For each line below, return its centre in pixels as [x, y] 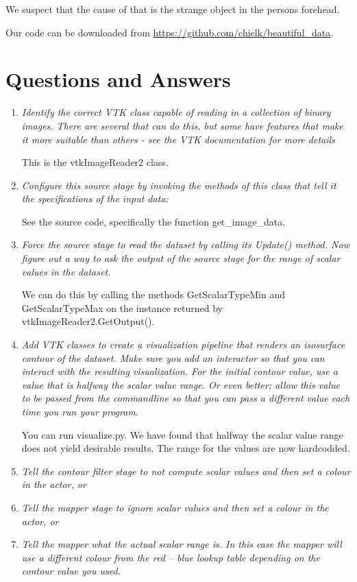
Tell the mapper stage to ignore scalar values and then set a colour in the [175, 507]
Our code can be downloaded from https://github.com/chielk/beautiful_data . [170, 32]
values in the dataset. [66, 271]
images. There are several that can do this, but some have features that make [182, 125]
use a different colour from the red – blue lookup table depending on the [171, 557]
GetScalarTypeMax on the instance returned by [122, 307]
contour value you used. [71, 571]
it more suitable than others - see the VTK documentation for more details [178, 139]
